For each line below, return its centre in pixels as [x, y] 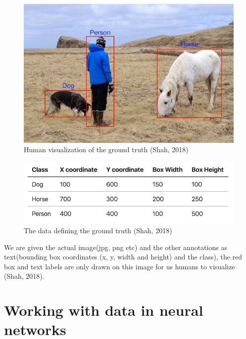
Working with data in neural [104, 310]
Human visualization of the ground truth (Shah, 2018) [106, 149]
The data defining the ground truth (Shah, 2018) [98, 231]
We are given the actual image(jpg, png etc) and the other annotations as [116, 247]
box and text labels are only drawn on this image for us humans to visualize [120, 266]
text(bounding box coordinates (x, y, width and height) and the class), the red [123, 257]
